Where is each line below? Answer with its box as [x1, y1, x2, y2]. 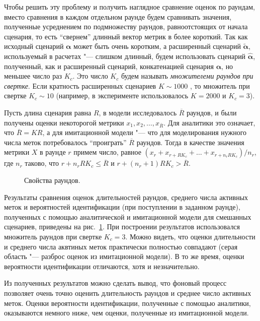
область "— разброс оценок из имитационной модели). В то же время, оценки [4, 251, 244, 262]
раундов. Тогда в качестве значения [136, 137, 244, 147]
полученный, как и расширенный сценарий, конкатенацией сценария [4, 60, 214, 71]
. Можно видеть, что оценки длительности [125, 231, 255, 242]
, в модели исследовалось [99, 107, 177, 117]
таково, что [25, 158, 59, 168]
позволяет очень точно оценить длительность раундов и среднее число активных [4, 288, 251, 298]
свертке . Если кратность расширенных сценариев [4, 80, 156, 91]
